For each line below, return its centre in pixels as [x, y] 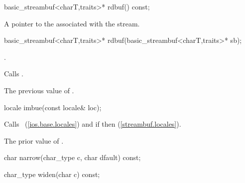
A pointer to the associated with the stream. [72, 23]
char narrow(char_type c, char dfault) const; [72, 157]
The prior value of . [34, 140]
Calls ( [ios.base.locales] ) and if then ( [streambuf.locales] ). [93, 124]
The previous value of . [39, 90]
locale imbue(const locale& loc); [53, 107]
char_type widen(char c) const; [52, 174]
